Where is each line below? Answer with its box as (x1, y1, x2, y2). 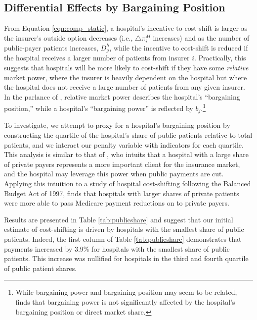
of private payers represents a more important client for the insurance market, (4, 159, 240, 169)
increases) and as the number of (153, 32, 250, 43)
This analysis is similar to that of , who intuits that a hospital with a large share (4, 149, 249, 160)
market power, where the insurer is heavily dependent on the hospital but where (4, 72, 247, 82)
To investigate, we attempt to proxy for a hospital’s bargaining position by (4, 120, 230, 130)
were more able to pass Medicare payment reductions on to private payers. (4, 198, 229, 208)
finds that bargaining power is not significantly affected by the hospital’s (15, 296, 235, 307)
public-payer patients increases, (4, 42, 98, 53)
